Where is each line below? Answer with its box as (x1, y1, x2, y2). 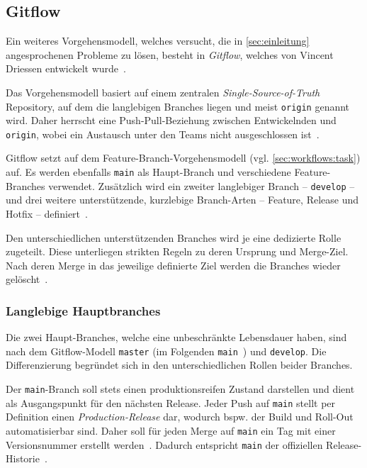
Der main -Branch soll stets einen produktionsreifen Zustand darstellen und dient (6, 381, 355, 396)
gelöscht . (6, 272, 48, 286)
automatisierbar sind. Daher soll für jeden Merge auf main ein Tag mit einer (6, 423, 336, 438)
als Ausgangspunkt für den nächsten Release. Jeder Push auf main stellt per (6, 395, 336, 410)
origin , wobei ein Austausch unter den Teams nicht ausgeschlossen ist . (6, 126, 320, 141)
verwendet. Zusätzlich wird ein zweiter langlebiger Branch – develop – (48, 178, 355, 193)
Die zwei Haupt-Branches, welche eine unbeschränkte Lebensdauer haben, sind (6, 330, 347, 345)
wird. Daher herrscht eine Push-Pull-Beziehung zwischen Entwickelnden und (6, 113, 337, 128)
